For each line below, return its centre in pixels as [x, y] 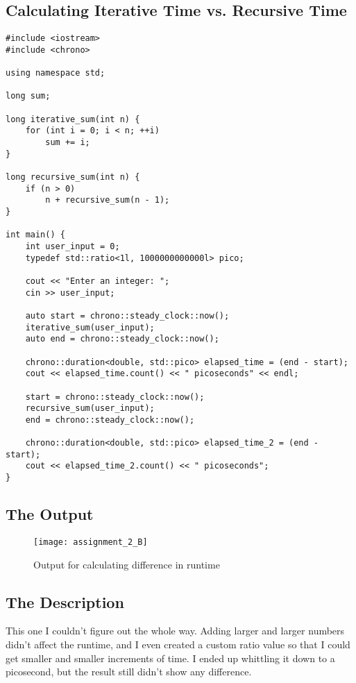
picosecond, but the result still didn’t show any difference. [129, 672]
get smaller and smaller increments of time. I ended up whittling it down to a [170, 658]
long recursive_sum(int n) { [73, 177]
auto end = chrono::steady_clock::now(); [122, 339]
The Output [50, 514]
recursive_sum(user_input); [90, 408]
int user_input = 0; [73, 247]
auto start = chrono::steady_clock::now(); [127, 315]
